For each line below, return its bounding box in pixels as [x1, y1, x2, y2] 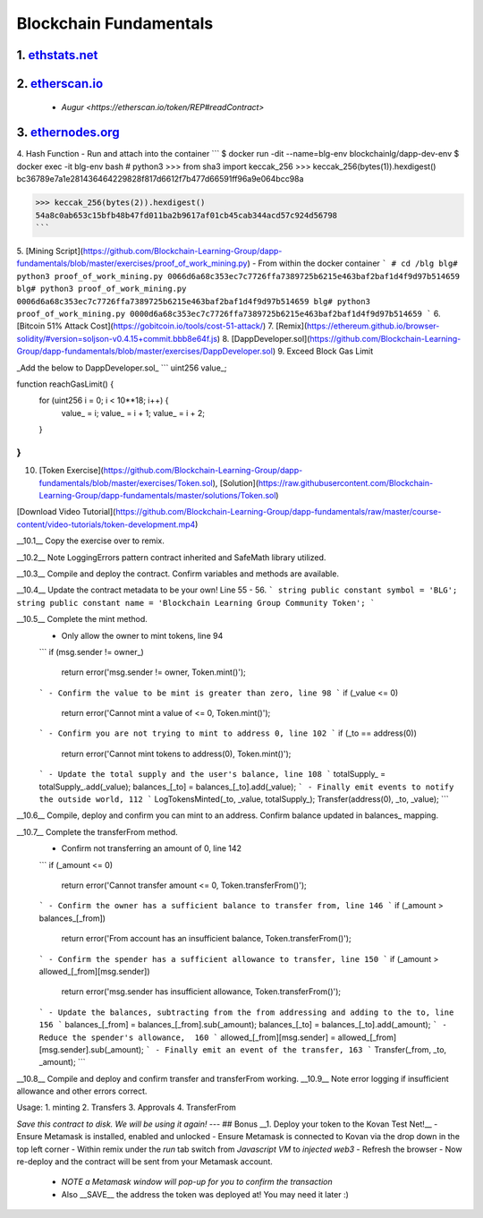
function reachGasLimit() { [16, 379, 114, 389]
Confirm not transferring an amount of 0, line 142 [61, 843, 241, 854]
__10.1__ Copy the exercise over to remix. [16, 535, 165, 546]
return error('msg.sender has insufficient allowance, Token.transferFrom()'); [61, 986, 342, 997]
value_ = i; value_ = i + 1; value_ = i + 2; [61, 407, 206, 418]
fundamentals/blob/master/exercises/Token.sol [38, 477, 214, 488]
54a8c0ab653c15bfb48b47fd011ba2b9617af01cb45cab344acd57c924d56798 [35, 210, 338, 220]
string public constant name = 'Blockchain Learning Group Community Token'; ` [16, 598, 376, 608]
